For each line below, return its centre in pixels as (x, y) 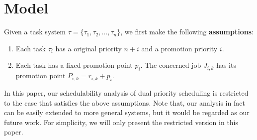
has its (226, 65)
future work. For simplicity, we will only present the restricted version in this (121, 122)
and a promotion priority (179, 48)
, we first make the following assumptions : (187, 32)
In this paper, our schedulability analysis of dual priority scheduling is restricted (126, 92)
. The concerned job (171, 65)
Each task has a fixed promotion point (74, 65)
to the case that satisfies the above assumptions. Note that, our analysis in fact (125, 102)
